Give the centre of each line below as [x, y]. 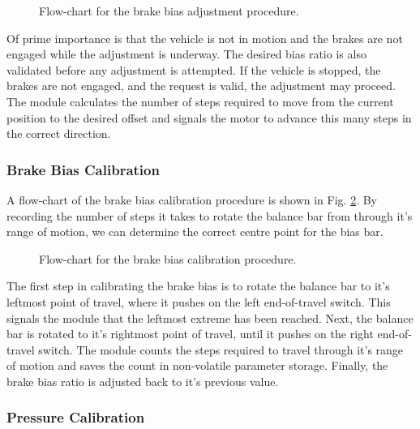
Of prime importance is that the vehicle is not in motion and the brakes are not [205, 38]
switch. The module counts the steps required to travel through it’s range [221, 349]
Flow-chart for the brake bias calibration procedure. [168, 258]
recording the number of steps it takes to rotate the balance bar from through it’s [210, 215]
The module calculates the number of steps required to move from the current [200, 101]
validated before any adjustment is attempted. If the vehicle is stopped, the [194, 69]
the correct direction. [59, 133]
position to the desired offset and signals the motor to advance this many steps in [209, 117]
